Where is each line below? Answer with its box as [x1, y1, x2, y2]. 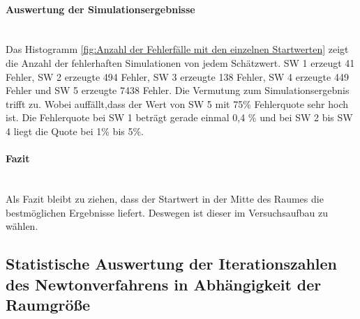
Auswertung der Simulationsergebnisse [6, 1, 195, 16]
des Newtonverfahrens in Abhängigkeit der [6, 273, 322, 295]
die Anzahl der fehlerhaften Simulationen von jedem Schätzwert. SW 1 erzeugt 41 [6, 55, 355, 70]
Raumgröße [6, 293, 91, 315]
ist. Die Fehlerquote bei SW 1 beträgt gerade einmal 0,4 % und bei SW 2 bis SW [6, 110, 353, 125]
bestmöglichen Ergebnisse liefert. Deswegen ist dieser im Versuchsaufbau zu [6, 205, 328, 219]
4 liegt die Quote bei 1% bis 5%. [6, 123, 144, 138]
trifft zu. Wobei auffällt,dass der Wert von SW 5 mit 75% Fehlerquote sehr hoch [6, 96, 349, 111]
